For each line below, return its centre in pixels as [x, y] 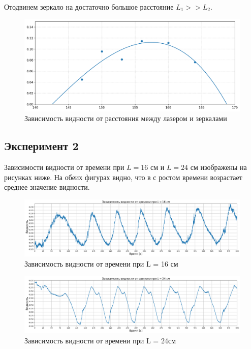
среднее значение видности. [47, 187]
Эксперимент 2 [41, 146]
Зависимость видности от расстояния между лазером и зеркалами [126, 118]
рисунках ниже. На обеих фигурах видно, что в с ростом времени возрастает [123, 177]
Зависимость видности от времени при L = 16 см [101, 263]
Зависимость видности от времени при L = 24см [100, 340]
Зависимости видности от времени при [64, 167]
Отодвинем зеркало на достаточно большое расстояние [89, 7]
